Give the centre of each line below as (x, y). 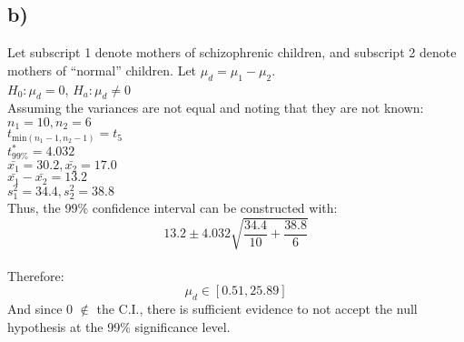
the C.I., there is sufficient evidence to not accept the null (257, 309)
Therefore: (36, 275)
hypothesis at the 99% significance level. (119, 326)
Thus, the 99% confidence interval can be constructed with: (173, 208)
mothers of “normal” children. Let (102, 70)
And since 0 (40, 309)
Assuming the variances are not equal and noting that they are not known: (216, 108)
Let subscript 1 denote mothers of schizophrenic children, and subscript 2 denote (232, 52)
